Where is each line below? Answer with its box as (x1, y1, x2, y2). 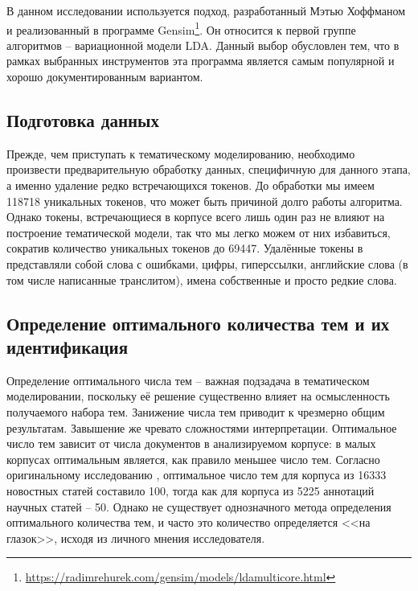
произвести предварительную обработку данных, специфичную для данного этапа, (6, 161, 411, 178)
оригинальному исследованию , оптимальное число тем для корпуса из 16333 (6, 466, 387, 483)
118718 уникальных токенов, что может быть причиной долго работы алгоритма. (6, 192, 403, 209)
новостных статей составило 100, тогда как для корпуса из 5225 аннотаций (6, 482, 375, 499)
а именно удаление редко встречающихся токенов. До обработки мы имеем (6, 177, 375, 194)
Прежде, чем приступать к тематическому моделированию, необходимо (6, 145, 355, 162)
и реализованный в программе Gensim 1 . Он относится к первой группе (6, 18, 356, 38)
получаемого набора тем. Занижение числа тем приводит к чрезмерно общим (6, 403, 385, 420)
